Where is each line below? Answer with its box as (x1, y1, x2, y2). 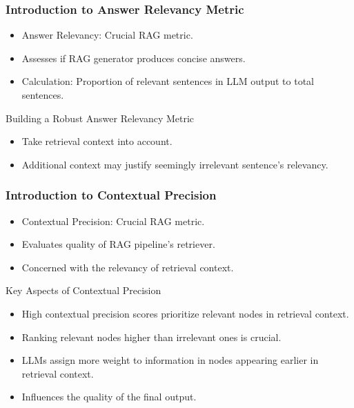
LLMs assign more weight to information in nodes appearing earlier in (21, 353, 319, 367)
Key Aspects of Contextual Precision (6, 283, 161, 298)
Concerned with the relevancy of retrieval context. (21, 260, 234, 274)
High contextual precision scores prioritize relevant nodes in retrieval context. (21, 306, 349, 320)
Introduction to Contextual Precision (6, 186, 217, 204)
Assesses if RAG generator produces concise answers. (21, 50, 246, 65)
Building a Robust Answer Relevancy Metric (6, 110, 195, 125)
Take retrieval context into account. (21, 134, 173, 148)
